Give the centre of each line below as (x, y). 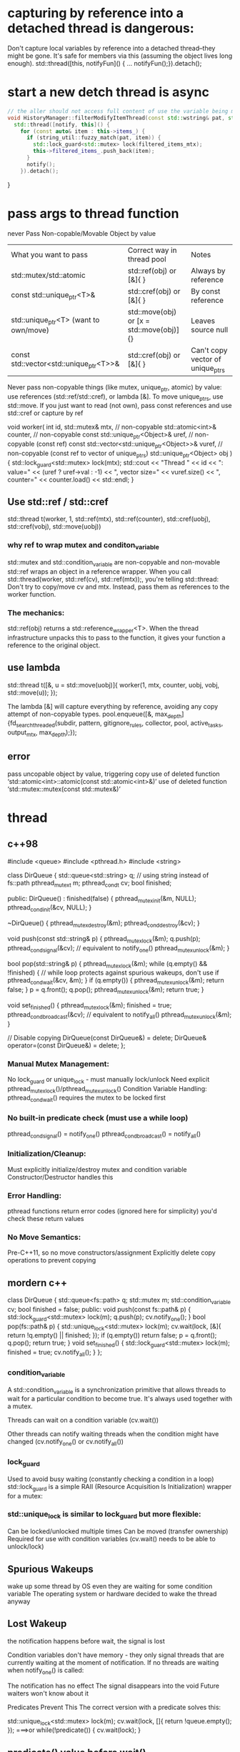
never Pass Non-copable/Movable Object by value (81, 233)
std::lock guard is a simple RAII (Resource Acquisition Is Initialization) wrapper (120, 1487)
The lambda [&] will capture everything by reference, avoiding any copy (113, 706)
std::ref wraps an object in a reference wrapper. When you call (99, 571)
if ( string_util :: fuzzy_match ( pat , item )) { (94, 138)
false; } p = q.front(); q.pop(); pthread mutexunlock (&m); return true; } (106, 990)
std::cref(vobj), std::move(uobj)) (54, 527)
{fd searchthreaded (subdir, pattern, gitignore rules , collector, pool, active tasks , (115, 724)
